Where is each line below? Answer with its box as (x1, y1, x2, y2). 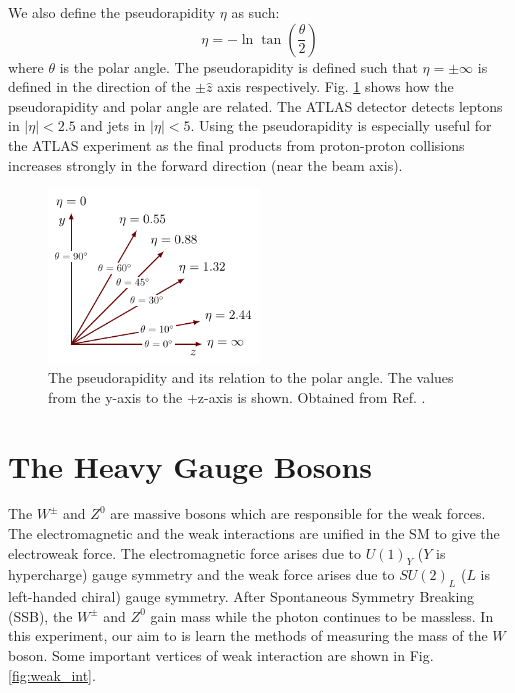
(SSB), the (8, 605, 73, 626)
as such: (231, 2, 280, 22)
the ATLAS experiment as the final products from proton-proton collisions (8, 134, 465, 155)
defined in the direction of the (8, 76, 191, 97)
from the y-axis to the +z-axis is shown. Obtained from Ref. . (48, 386, 426, 407)
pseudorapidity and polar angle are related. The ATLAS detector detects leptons (8, 95, 503, 116)
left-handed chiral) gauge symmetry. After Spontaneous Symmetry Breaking (8, 586, 475, 607)
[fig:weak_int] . (8, 664, 96, 685)
